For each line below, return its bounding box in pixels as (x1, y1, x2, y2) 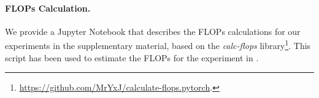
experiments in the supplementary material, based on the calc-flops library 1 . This (5, 37, 311, 52)
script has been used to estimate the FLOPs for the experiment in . (5, 51, 259, 64)
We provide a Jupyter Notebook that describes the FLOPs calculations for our (5, 24, 301, 37)
